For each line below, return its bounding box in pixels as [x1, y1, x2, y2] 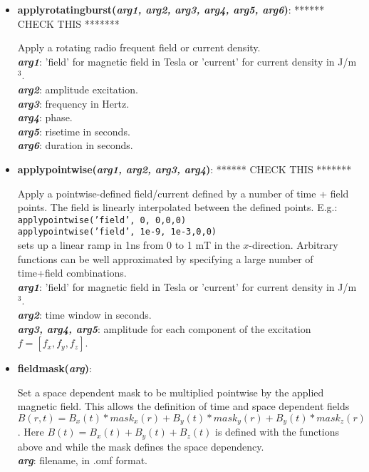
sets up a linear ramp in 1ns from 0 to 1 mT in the [17, 237, 240, 252]
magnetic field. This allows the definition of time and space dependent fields [17, 399, 350, 414]
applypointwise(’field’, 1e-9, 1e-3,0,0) [17, 227, 217, 237]
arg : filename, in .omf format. [17, 453, 148, 468]
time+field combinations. [17, 265, 127, 280]
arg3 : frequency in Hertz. [17, 96, 130, 111]
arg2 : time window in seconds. [17, 307, 152, 322]
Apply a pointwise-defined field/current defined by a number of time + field [17, 185, 349, 200]
